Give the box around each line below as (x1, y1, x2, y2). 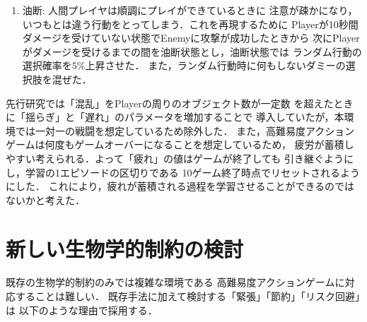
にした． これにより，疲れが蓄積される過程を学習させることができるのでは (6, 179, 355, 193)
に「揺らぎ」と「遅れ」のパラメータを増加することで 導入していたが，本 (6, 109, 344, 124)
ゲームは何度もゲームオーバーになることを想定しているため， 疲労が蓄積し (6, 137, 354, 152)
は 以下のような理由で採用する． (6, 302, 158, 317)
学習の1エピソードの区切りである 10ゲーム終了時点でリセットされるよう (25, 165, 361, 179)
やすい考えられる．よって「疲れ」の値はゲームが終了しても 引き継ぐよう (6, 150, 344, 165)
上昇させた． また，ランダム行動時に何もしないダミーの (85, 58, 346, 73)
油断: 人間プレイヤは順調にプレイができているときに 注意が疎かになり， (22, 3, 358, 17)
